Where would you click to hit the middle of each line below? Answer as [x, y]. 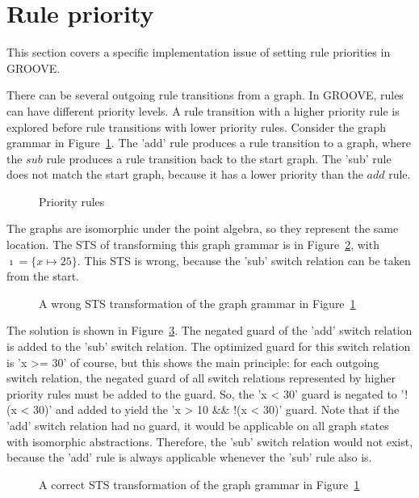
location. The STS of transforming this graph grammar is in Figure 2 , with [193, 245]
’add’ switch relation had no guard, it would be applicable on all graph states [198, 425]
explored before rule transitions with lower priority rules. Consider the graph [197, 127]
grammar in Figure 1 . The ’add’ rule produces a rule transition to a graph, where [209, 143]
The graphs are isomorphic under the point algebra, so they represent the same [203, 228]
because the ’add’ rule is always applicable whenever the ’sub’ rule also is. [189, 457]
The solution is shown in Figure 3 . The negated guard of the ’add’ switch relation [209, 330]
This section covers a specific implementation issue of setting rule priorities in [199, 52]
